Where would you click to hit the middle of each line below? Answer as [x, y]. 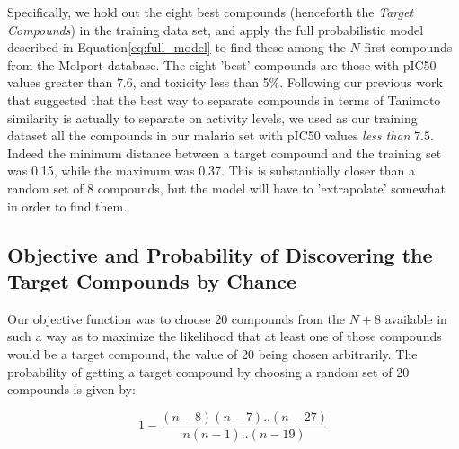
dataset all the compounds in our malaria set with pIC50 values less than [209, 135]
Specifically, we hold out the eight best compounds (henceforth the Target [211, 12]
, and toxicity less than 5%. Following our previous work [287, 82]
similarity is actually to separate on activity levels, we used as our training [212, 117]
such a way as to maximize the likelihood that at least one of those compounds [225, 336]
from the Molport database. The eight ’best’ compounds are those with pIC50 [222, 64]
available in [416, 318]
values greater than [60, 82]
